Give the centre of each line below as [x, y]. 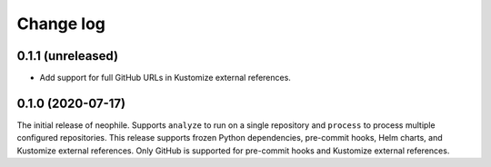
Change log [61, 24]
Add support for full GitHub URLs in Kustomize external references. [165, 78]
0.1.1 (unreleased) [67, 56]
